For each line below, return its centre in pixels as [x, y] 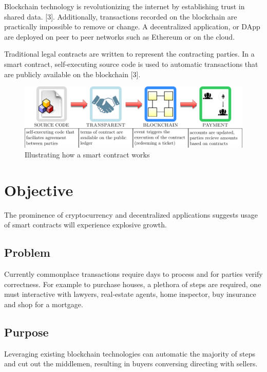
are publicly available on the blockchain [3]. [72, 74]
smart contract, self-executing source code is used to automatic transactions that [131, 64]
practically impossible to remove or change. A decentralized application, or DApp [132, 26]
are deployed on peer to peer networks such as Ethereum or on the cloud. [120, 36]
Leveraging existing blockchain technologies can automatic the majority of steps [130, 353]
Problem [27, 252]
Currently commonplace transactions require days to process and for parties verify [133, 274]
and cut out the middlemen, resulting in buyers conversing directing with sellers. [131, 364]
